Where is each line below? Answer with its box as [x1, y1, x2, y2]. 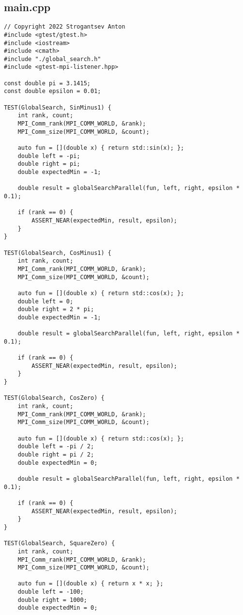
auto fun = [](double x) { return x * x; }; [17, 580, 164, 587]
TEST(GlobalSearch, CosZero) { [4, 394, 105, 402]
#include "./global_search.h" [4, 55, 101, 63]
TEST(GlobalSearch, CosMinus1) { [4, 249, 111, 256]
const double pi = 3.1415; [4, 79, 91, 87]
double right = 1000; [17, 596, 87, 603]
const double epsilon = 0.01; [4, 88, 101, 95]
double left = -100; [17, 588, 84, 596]
